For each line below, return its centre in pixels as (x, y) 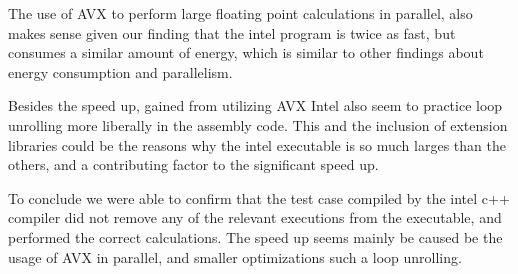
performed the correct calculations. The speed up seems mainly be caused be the (255, 236)
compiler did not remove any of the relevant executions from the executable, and (255, 217)
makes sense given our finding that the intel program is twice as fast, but (232, 32)
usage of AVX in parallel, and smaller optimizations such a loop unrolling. (235, 256)
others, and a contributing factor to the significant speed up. (193, 164)
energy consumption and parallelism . (120, 71)
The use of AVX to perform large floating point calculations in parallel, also (240, 13)
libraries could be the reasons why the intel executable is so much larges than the (257, 144)
